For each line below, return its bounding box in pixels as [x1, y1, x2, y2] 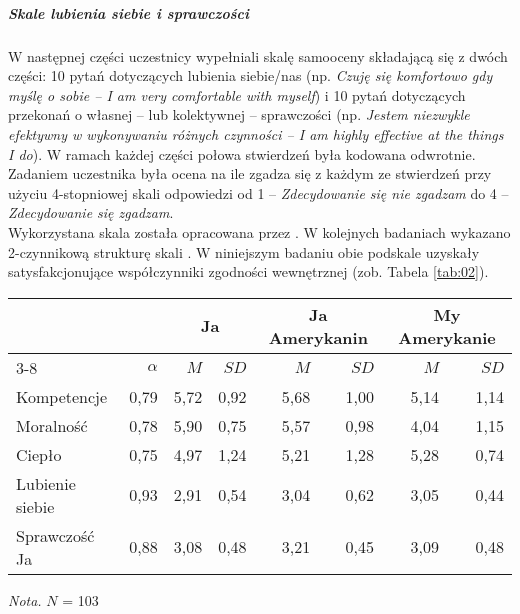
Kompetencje [16, 384, 108, 408]
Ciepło [16, 442, 62, 466]
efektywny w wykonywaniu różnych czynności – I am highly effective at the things [8, 123, 504, 144]
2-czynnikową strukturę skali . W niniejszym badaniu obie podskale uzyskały [8, 241, 480, 262]
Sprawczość [16, 523, 95, 547]
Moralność [16, 413, 88, 437]
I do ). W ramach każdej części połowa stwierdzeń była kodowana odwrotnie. [8, 143, 476, 164]
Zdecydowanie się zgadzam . [8, 202, 174, 223]
